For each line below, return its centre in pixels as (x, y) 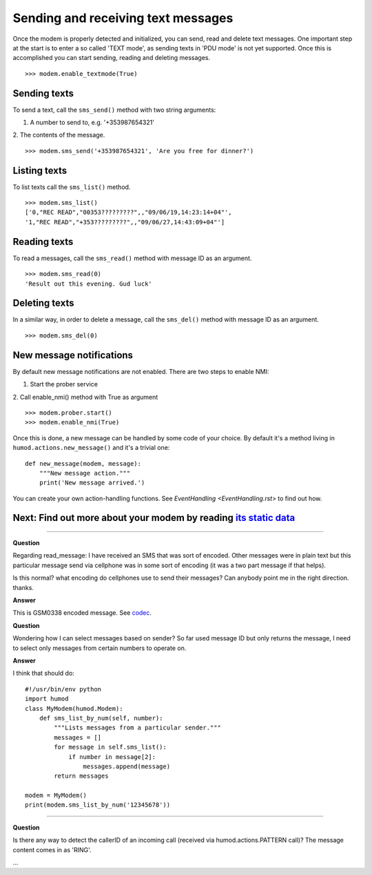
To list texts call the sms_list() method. (72, 187)
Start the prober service (64, 384)
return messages (81, 776)
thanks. (23, 587)
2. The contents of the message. (59, 135)
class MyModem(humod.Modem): (74, 708)
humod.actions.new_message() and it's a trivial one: (91, 448)
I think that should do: (44, 674)
